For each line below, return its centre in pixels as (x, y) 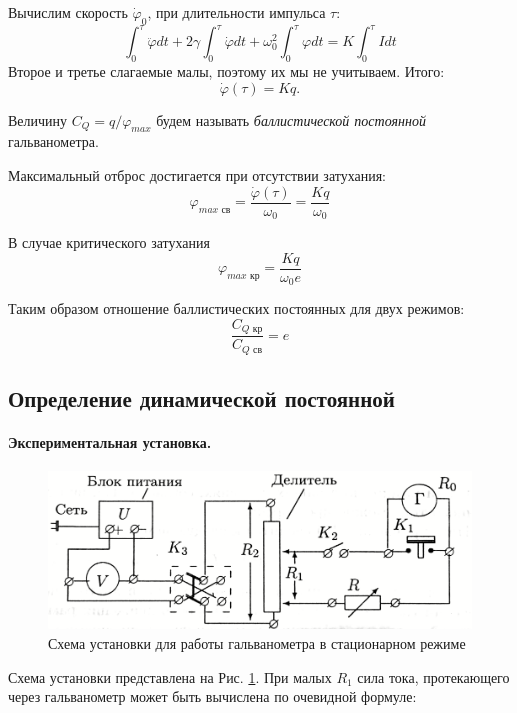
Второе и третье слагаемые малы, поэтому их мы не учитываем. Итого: (226, 71)
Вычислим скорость (68, 12)
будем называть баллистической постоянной (291, 119)
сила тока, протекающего (433, 676)
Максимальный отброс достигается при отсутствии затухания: (197, 175)
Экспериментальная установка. (110, 442)
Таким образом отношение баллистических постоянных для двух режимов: (236, 308)
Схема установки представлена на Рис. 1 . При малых (170, 676)
